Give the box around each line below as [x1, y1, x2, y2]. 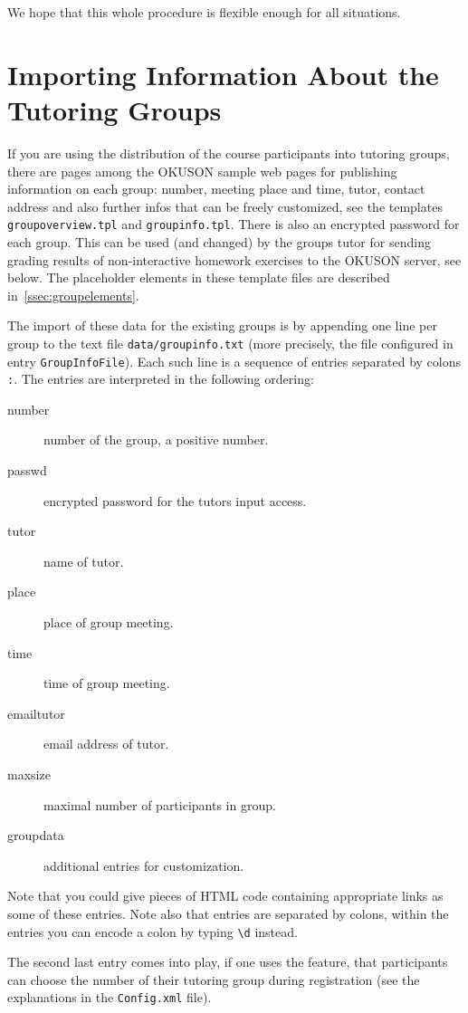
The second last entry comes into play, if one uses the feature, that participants [7, 952, 448, 971]
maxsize [7, 765, 51, 783]
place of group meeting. [43, 613, 174, 632]
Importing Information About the [7, 55, 439, 92]
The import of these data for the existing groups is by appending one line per [7, 316, 437, 335]
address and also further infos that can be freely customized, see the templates [7, 196, 443, 215]
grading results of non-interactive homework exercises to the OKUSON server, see [7, 250, 462, 269]
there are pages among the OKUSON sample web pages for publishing [7, 161, 397, 180]
